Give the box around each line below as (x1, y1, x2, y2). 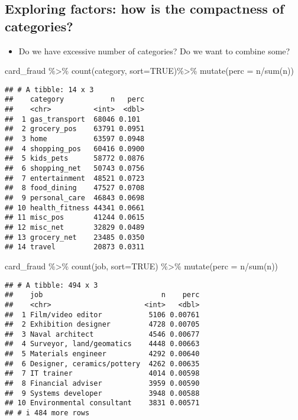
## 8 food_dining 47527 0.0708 (5, 184, 145, 193)
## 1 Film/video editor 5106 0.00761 (5, 310, 200, 319)
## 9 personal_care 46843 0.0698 (5, 194, 145, 202)
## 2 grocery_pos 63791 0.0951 (5, 125, 145, 134)
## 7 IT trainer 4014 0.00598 (5, 369, 200, 378)
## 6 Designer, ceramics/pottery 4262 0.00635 (5, 359, 200, 368)
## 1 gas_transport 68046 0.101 (5, 115, 141, 123)
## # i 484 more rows (5, 409, 90, 418)
